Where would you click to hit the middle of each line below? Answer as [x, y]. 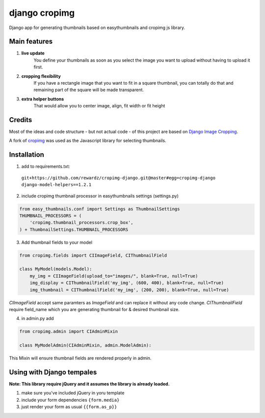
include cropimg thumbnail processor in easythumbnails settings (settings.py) [100, 196]
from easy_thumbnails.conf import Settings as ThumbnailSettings [100, 209]
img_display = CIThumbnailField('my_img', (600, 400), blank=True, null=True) [127, 283]
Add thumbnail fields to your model [57, 242]
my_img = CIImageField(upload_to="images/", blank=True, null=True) [114, 276]
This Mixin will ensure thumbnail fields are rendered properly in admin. [80, 358]
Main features [31, 42]
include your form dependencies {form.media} [70, 400]
